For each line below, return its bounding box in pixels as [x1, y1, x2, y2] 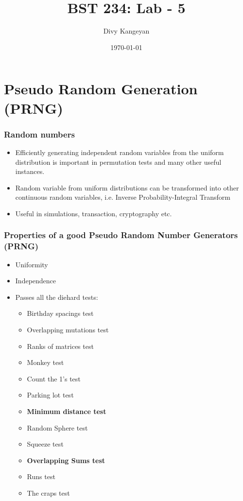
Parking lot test [27, 390, 74, 400]
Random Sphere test [27, 422, 88, 432]
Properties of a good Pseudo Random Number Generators [4, 229, 238, 241]
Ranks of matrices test [27, 341, 94, 351]
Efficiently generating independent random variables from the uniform [15, 147, 224, 157]
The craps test [27, 487, 70, 498]
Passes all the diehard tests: [15, 292, 98, 302]
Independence [15, 276, 56, 286]
